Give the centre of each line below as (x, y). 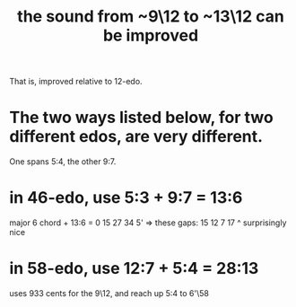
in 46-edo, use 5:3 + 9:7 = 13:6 (126, 198)
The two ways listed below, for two (141, 118)
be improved (151, 35)
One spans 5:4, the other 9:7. (63, 162)
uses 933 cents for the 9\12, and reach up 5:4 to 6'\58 (109, 293)
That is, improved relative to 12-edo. (76, 82)
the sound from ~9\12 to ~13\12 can (151, 17)
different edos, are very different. (136, 137)
